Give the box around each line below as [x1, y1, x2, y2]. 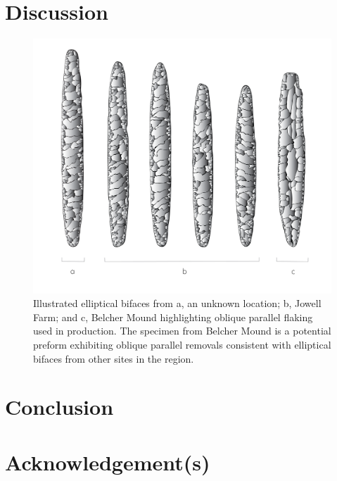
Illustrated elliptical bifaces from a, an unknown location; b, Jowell [33, 296, 322, 311]
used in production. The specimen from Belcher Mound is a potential [33, 323, 331, 338]
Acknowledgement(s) [5, 447, 210, 476]
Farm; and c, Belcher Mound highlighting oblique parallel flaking [33, 309, 313, 324]
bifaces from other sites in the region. [33, 351, 194, 366]
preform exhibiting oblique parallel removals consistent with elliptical [33, 337, 331, 351]
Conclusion [5, 392, 114, 421]
